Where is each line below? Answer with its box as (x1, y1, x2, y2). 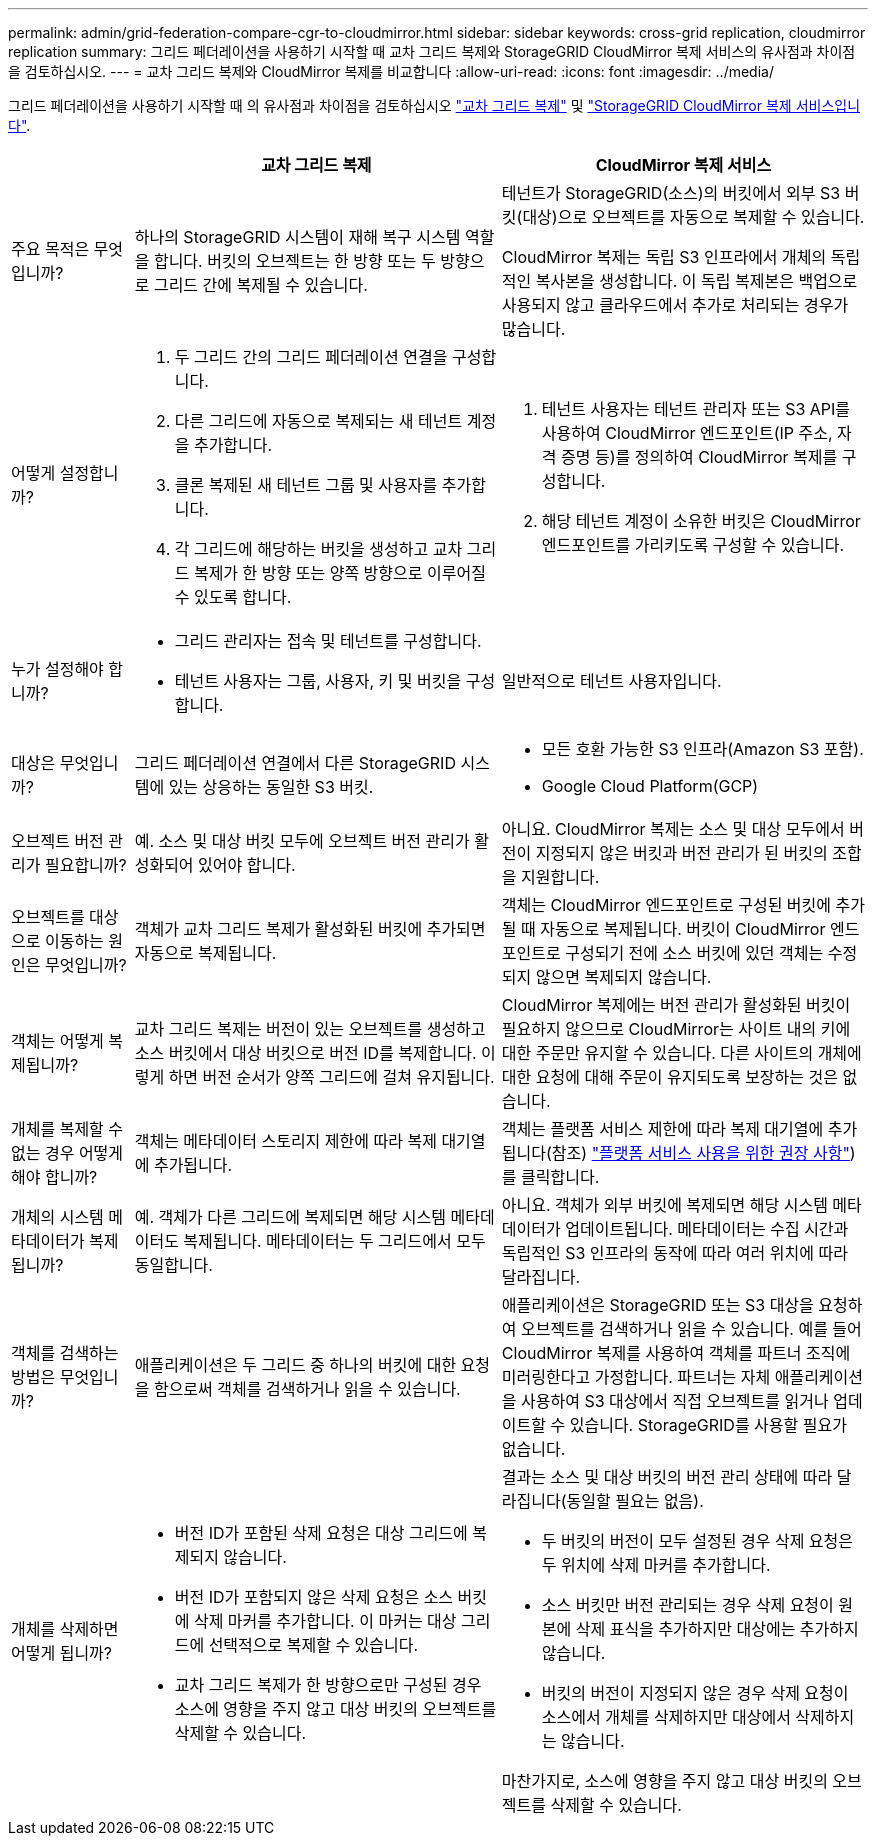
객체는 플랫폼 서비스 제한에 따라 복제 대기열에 (501, 1119, 824, 1139)
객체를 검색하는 (11, 1343, 119, 1363)
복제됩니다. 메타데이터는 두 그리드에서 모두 (183, 1231, 486, 1251)
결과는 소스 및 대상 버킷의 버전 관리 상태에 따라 (501, 1467, 833, 1487)
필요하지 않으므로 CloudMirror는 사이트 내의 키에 (501, 1019, 851, 1039)
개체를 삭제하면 (11, 1619, 119, 1639)
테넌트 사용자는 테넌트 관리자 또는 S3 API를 (541, 399, 851, 419)
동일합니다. (134, 1255, 213, 1275)
